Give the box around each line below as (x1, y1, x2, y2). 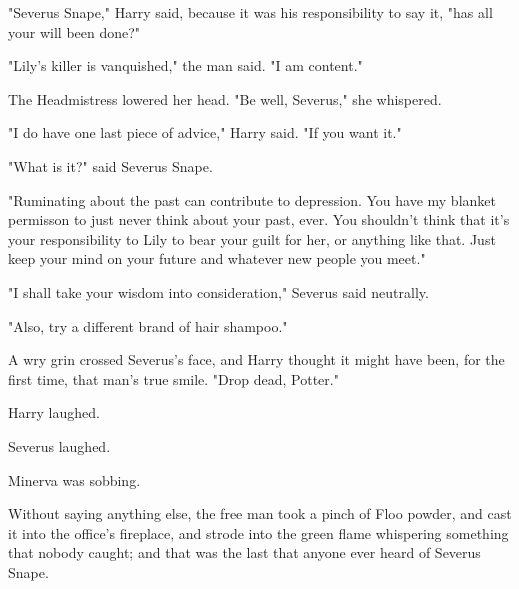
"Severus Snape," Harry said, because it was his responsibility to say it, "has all (8, 2, 493, 22)
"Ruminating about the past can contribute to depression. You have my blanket (8, 189, 496, 210)
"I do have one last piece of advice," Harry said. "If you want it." (8, 122, 402, 143)
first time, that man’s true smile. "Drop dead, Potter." (8, 368, 339, 389)
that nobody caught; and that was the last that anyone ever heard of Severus (8, 542, 481, 563)
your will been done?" (8, 21, 141, 42)
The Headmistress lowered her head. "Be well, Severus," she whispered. (8, 88, 442, 109)
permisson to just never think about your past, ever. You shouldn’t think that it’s (8, 209, 510, 230)
